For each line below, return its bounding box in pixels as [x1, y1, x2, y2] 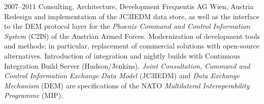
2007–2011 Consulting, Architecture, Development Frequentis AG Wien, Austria [4, 1, 254, 11]
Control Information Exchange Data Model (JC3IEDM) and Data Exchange [4, 70, 240, 81]
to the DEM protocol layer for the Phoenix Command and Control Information [4, 21, 250, 31]
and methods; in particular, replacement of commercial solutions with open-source [4, 40, 259, 51]
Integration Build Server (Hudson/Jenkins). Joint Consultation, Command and [4, 60, 250, 71]
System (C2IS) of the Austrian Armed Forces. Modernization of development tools [4, 30, 260, 41]
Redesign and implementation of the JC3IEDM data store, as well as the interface [4, 11, 259, 21]
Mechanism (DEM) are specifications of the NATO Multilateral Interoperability [4, 80, 250, 90]
